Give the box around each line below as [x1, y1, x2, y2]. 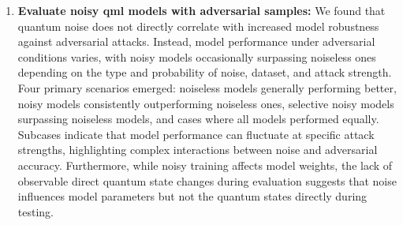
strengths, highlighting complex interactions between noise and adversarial [17, 141, 378, 158]
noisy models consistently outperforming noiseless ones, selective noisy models [17, 95, 394, 111]
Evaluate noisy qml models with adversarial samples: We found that [17, 2, 386, 18]
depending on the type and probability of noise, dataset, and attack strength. [17, 64, 392, 81]
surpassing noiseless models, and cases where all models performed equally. [17, 111, 379, 127]
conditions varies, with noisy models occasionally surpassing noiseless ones [17, 48, 376, 65]
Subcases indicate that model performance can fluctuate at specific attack [17, 126, 375, 142]
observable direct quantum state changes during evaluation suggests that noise [17, 172, 397, 189]
